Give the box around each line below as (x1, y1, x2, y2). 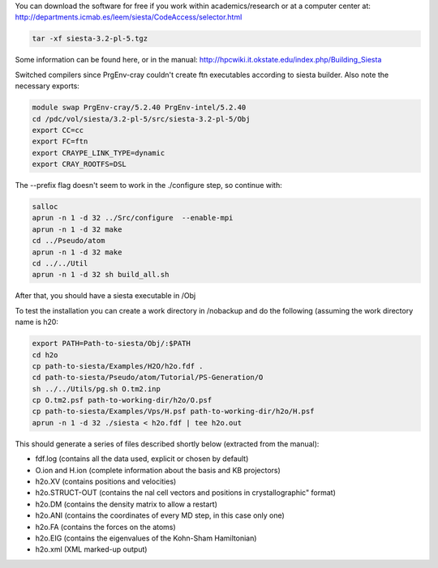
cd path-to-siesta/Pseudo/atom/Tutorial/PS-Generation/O (32, 373, 264, 382)
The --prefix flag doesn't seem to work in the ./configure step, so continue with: (15, 181, 283, 190)
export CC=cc (32, 126, 84, 135)
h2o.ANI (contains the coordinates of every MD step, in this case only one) (35, 510, 286, 520)
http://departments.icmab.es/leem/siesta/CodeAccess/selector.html (15, 12, 243, 22)
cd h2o (32, 350, 58, 360)
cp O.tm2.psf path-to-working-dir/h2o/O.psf (32, 395, 213, 405)
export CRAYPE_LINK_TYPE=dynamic (32, 148, 165, 157)
